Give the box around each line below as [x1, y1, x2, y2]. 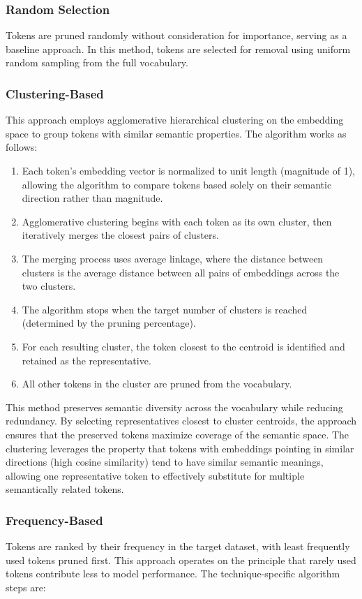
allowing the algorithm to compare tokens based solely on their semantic [22, 177, 332, 191]
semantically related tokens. [6, 482, 124, 496]
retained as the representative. [22, 353, 151, 367]
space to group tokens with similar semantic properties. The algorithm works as [6, 126, 347, 140]
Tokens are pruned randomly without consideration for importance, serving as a [6, 28, 347, 43]
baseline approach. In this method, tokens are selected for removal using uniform [6, 41, 351, 56]
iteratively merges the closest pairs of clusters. [22, 228, 219, 242]
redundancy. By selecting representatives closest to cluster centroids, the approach [6, 413, 356, 428]
